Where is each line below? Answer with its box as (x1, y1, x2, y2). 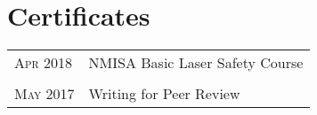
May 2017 (14, 83, 75, 104)
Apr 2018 (14, 52, 72, 73)
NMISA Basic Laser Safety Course (88, 52, 304, 73)
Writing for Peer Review (88, 83, 240, 104)
